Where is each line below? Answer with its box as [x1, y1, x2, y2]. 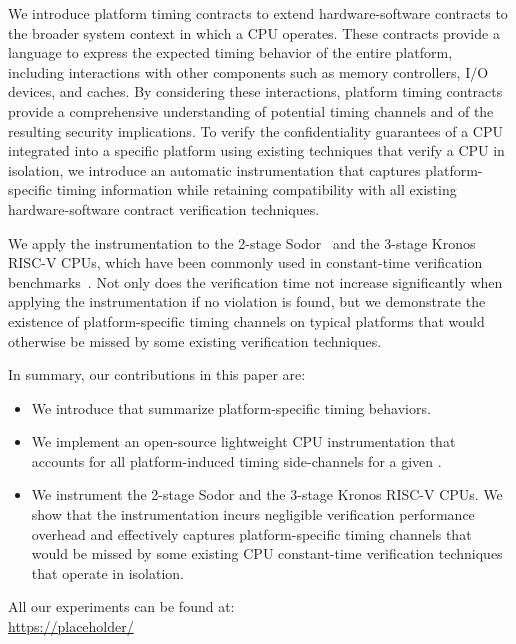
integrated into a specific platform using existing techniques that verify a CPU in [8, 140, 505, 161]
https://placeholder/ [8, 616, 134, 637]
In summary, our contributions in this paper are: [8, 364, 306, 385]
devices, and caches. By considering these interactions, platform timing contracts [8, 81, 503, 102]
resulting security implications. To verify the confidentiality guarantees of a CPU [8, 120, 503, 141]
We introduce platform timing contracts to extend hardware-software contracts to [8, 3, 508, 23]
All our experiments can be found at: [8, 596, 235, 617]
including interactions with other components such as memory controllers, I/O [8, 61, 489, 82]
